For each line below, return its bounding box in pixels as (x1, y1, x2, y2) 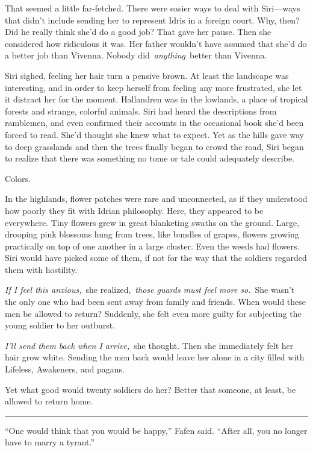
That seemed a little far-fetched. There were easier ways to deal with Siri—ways (5, 2, 300, 14)
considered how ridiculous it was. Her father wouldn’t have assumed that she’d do (5, 37, 307, 49)
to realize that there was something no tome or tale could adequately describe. (5, 152, 295, 165)
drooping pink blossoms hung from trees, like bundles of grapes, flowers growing (5, 228, 299, 240)
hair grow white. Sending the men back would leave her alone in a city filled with (5, 351, 305, 363)
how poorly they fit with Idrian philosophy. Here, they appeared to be (5, 204, 264, 216)
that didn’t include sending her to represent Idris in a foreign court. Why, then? (5, 13, 300, 26)
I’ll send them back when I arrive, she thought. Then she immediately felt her (5, 339, 294, 351)
